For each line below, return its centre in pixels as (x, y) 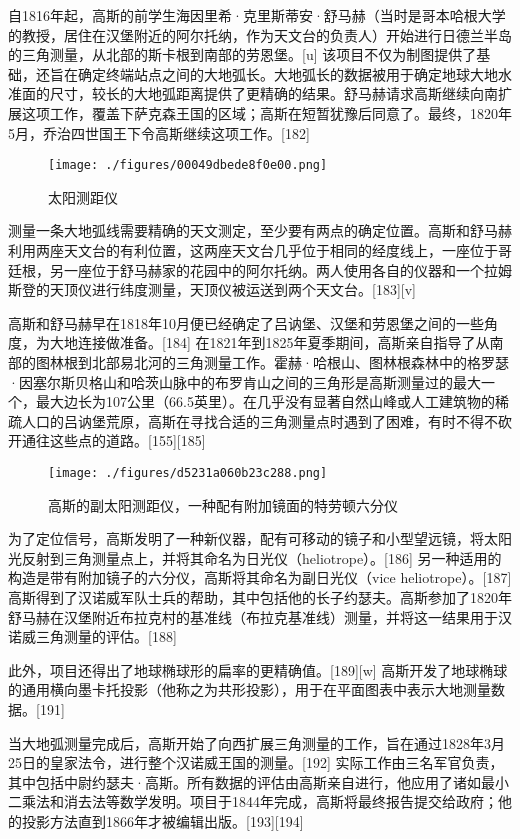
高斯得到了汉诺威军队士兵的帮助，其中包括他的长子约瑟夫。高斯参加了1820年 (260, 596)
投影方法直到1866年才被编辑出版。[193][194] (162, 820)
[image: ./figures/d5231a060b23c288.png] (188, 472)
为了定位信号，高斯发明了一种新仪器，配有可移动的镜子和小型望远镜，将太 (253, 538)
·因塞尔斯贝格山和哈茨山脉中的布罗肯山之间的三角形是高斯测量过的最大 (244, 381)
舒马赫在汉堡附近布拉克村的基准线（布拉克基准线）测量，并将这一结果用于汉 (260, 616)
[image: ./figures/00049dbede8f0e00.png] (188, 165)
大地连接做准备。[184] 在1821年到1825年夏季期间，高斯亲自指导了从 (269, 342)
